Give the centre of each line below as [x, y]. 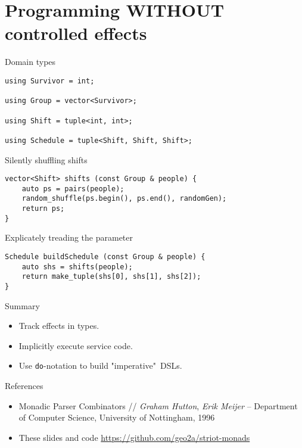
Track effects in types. [59, 326]
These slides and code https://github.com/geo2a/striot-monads [134, 437]
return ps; [43, 209]
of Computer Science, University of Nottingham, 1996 [117, 417]
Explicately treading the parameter [69, 237]
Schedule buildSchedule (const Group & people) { [105, 256]
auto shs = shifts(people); [77, 267]
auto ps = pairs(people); [73, 189]
